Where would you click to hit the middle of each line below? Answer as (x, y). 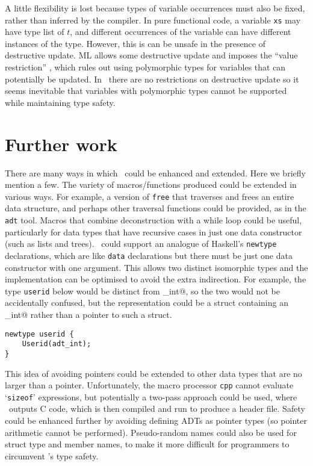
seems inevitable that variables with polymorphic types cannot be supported (146, 91)
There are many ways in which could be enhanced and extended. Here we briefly (155, 172)
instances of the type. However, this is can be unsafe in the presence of (135, 43)
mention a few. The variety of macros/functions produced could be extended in (151, 185)
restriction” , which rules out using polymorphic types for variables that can (145, 67)
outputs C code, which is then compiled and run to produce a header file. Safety (157, 409)
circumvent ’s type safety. (52, 455)
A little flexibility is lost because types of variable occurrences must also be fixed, (155, 8)
